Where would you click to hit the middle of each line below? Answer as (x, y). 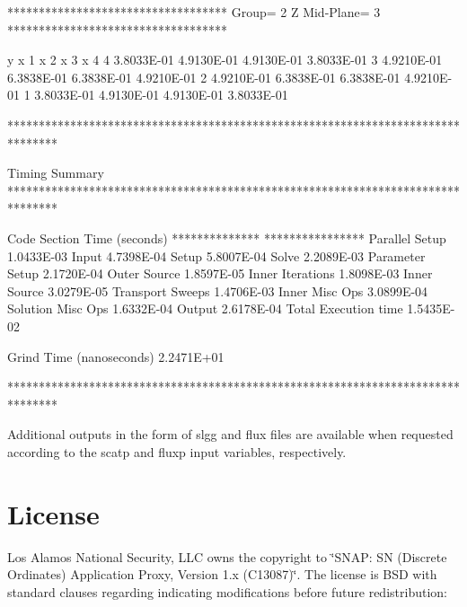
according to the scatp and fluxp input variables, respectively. (177, 451)
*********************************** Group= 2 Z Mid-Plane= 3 (194, 12)
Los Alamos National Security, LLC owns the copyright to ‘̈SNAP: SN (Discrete (227, 556)
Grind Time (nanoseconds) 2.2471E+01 (116, 356)
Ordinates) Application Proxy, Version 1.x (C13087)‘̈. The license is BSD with (222, 574)
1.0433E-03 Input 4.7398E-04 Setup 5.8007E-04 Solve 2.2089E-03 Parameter (216, 255)
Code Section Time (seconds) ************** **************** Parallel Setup (227, 238)
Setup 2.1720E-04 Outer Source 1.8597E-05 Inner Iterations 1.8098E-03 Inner (220, 273)
